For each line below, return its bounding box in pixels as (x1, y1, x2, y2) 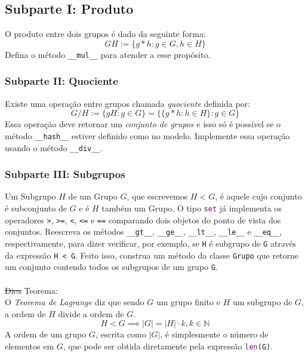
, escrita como (95, 328, 146, 340)
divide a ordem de (58, 307, 124, 320)
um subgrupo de (232, 296, 292, 308)
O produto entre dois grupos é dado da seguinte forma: (5, 27, 206, 40)
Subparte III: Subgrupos (5, 167, 125, 182)
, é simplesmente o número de (160, 328, 269, 340)
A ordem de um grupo (5, 328, 87, 340)
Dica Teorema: (5, 284, 58, 296)
